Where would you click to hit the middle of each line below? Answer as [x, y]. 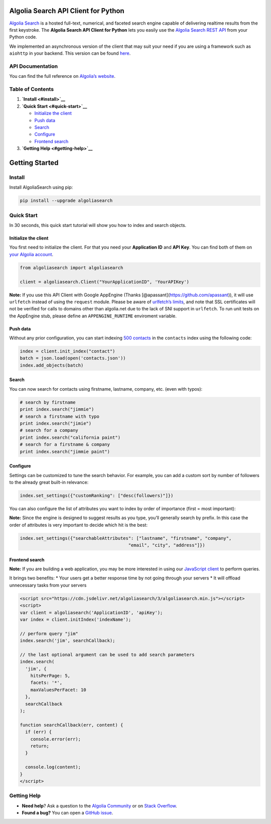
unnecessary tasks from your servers [48, 585]
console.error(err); [56, 739]
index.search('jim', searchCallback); [67, 641]
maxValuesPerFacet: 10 [58, 690]
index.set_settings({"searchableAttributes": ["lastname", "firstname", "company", [126, 538]
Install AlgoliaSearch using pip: [41, 187]
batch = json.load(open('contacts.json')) [73, 358]
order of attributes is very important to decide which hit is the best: [79, 525]
